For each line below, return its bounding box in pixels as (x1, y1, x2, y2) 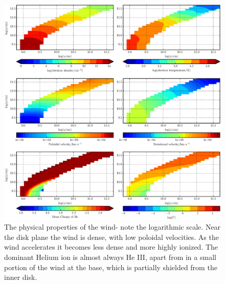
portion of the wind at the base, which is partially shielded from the (4, 261, 217, 272)
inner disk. (4, 272, 37, 282)
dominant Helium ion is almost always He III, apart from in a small (4, 252, 216, 262)
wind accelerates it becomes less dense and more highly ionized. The (4, 241, 218, 252)
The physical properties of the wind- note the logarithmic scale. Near (4, 221, 221, 232)
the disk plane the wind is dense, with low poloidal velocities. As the (4, 231, 219, 242)
